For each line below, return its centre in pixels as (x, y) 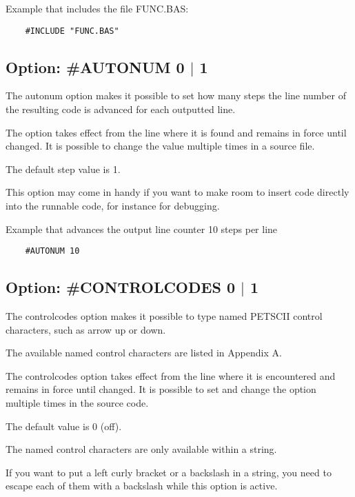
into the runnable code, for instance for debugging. (113, 206)
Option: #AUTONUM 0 (95, 67)
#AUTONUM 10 (52, 251)
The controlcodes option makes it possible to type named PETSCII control (164, 316)
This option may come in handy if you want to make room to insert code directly (177, 192)
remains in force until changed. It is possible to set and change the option (161, 389)
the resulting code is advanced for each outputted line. (121, 109)
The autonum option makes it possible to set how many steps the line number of (176, 95)
